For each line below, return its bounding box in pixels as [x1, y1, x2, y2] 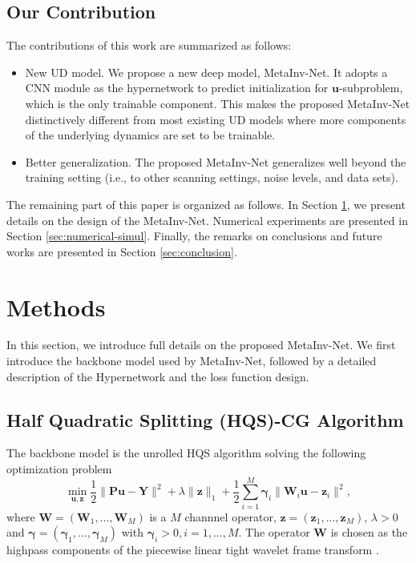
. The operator [238, 524, 310, 541]
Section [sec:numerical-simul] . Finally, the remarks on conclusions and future [6, 227, 382, 244]
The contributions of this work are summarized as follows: [6, 37, 292, 54]
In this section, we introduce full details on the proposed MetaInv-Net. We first [6, 336, 396, 353]
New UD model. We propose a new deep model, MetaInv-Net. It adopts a [25, 63, 388, 80]
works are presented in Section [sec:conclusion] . [6, 243, 237, 259]
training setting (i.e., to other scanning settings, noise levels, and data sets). [25, 169, 398, 186]
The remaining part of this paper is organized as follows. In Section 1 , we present [6, 195, 406, 212]
